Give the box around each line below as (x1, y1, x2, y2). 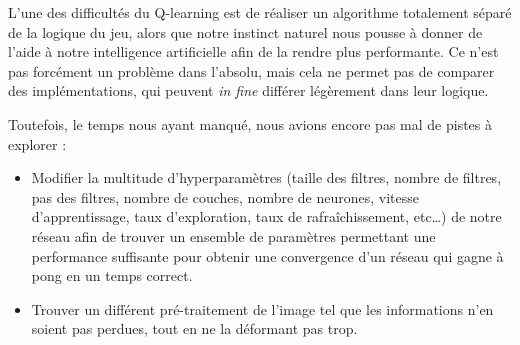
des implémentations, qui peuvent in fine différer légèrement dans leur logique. (8, 80, 489, 101)
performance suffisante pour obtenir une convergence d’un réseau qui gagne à (31, 245, 504, 266)
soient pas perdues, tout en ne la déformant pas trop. (31, 318, 358, 339)
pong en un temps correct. (31, 265, 193, 286)
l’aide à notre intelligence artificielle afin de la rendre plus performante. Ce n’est (8, 41, 499, 62)
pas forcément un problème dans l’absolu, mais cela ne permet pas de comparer (8, 60, 495, 81)
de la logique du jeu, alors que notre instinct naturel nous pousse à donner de (8, 21, 483, 42)
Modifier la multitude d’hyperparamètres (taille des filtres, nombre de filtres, (31, 167, 502, 188)
